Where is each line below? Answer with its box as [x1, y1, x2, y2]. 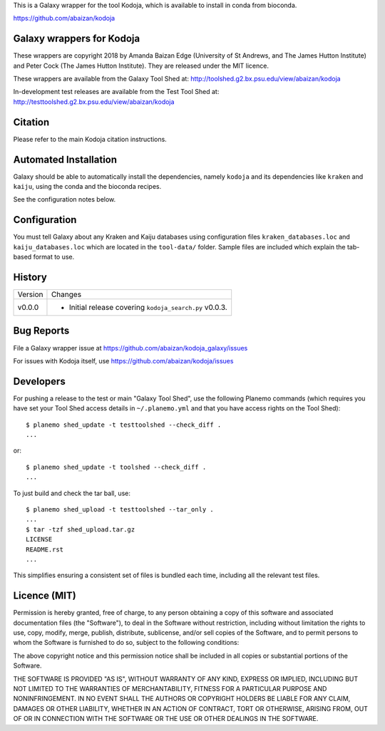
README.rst [26, 545, 64, 554]
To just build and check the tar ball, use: [13, 489, 131, 497]
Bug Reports [13, 325, 70, 337]
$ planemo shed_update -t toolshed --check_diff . [26, 463, 207, 471]
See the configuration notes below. [13, 195, 116, 204]
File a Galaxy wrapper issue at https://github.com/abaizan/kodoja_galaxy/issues [13, 343, 248, 352]
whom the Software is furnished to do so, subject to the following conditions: [13, 638, 240, 647]
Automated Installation [13, 153, 118, 165]
